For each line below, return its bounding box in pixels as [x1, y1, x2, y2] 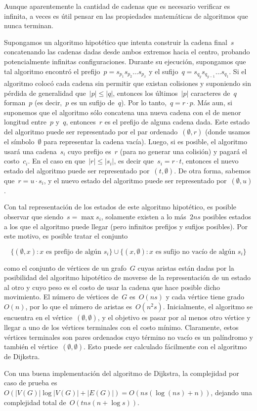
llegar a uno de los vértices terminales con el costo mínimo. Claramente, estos [4, 322, 239, 332]
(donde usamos [205, 126, 251, 136]
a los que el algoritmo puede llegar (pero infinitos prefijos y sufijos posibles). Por [4, 221, 248, 231]
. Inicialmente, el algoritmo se [163, 301, 253, 312]
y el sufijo [149, 66, 178, 76]
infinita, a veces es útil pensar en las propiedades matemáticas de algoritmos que [4, 10, 248, 21]
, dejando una [211, 387, 252, 398]
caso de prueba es [4, 377, 57, 388]
